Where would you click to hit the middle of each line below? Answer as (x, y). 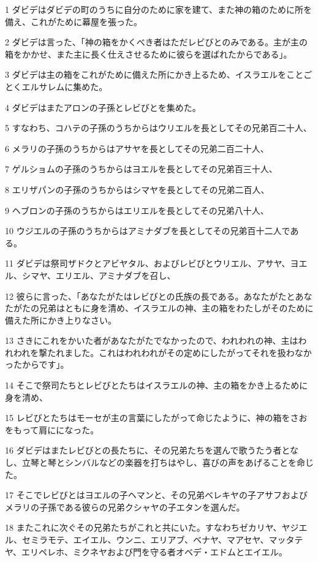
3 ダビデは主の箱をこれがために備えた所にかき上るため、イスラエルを (146, 74)
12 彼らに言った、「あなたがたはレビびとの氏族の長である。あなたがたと (150, 296)
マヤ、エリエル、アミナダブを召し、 (103, 275)
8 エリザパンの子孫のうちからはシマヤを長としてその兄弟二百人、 (137, 189)
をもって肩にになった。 (52, 429)
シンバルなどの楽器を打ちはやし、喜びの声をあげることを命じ (189, 462)
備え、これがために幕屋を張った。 (74, 21)
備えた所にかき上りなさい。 (61, 320)
